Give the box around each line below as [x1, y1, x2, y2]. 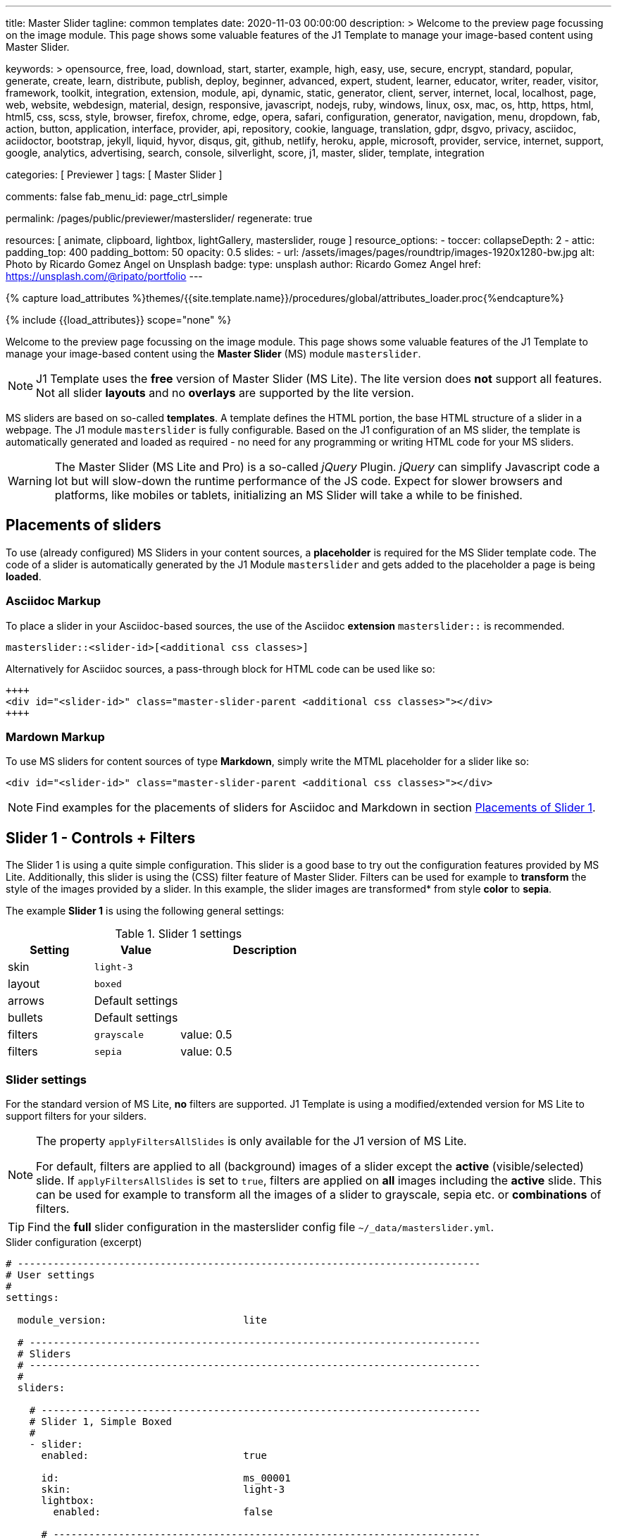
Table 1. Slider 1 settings [115, 927, 242, 941]
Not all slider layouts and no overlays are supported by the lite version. [36, 386, 414, 400]
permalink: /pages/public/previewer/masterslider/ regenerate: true [6, 212, 313, 224]
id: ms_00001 [41, 1472, 291, 1484]
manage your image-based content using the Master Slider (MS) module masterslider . [6, 348, 421, 360]
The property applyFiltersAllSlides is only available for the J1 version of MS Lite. [36, 1133, 467, 1148]
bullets [8, 1010, 43, 1025]
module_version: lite [17, 1314, 267, 1326]
